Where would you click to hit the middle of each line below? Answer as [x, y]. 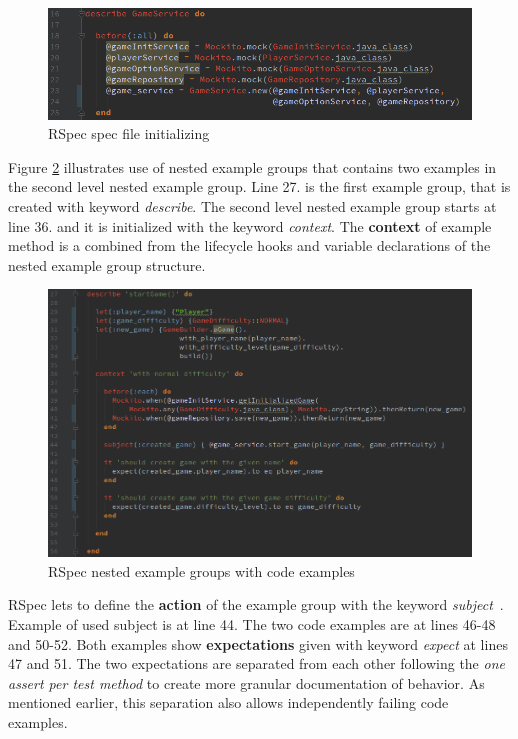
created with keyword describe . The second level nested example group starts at [252, 205]
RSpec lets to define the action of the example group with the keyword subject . [256, 604]
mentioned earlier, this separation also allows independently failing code [228, 702]
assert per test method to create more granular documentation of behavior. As [246, 682]
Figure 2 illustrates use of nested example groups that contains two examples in [252, 166]
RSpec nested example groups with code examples [201, 570]
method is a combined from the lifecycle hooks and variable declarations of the [249, 245]
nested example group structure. [107, 264]
